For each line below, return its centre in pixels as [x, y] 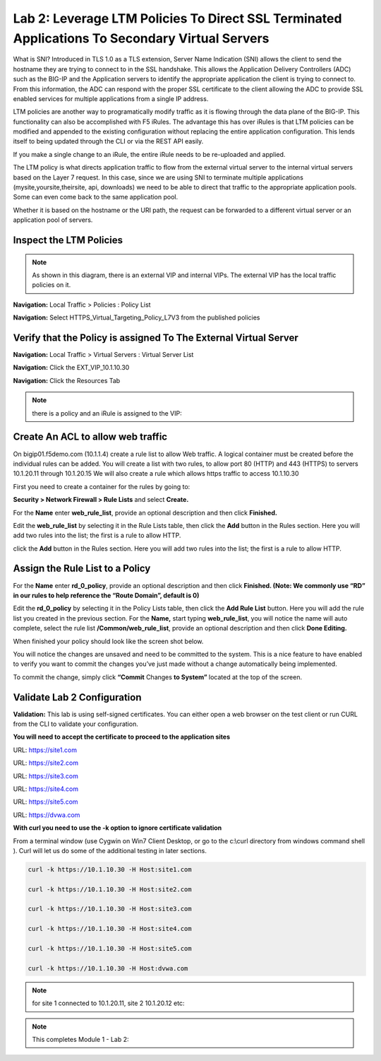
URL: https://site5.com [46, 802]
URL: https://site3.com [46, 776]
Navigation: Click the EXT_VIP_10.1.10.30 [71, 368]
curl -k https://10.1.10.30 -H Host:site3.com [110, 909]
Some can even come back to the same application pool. [96, 197]
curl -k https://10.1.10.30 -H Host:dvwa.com [108, 968]
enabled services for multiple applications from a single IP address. [111, 98]
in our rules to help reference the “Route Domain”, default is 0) [106, 595]
